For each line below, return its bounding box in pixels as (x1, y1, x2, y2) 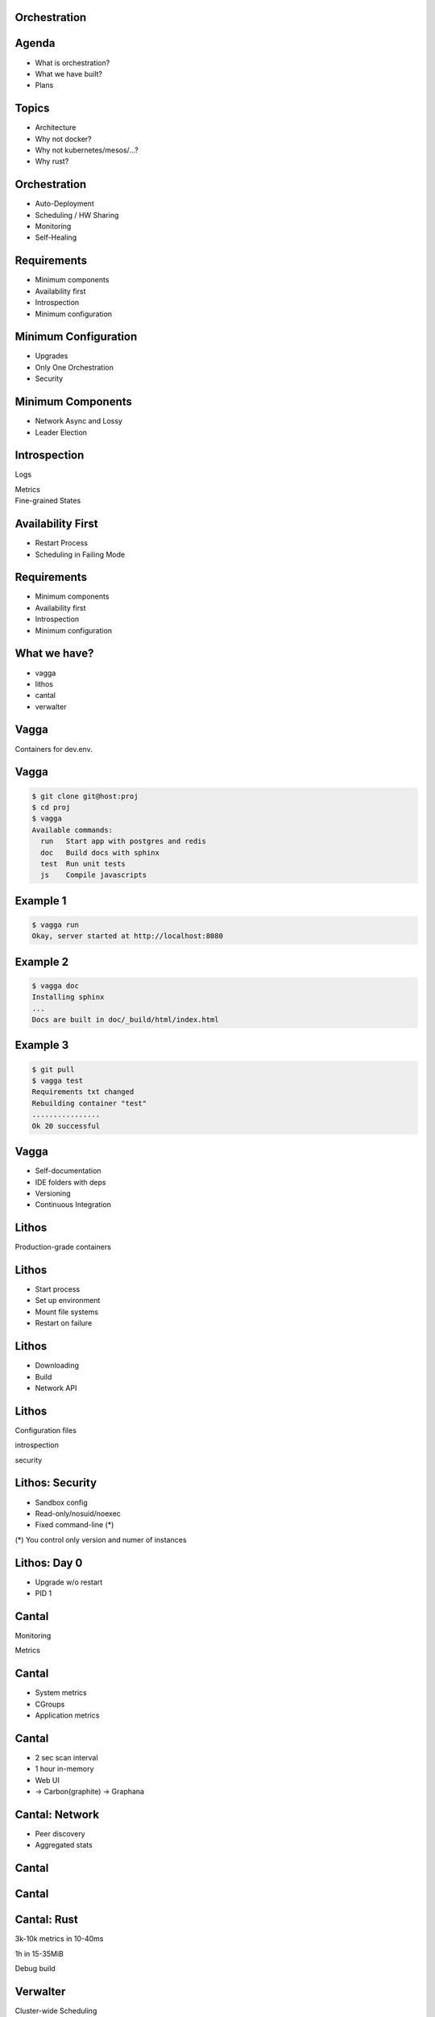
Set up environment (35, 1296, 101, 1305)
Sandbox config (35, 1497, 88, 1507)
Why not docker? (35, 134, 92, 144)
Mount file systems (35, 1307, 99, 1317)
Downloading (35, 1360, 80, 1371)
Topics (14, 102, 50, 115)
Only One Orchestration (35, 362, 114, 372)
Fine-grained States (14, 496, 81, 506)
